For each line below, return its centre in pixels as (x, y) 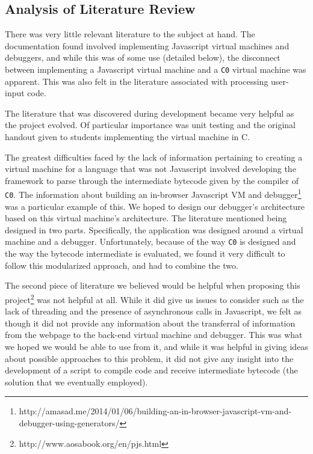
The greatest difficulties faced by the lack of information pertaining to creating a (154, 157)
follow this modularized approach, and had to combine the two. (122, 265)
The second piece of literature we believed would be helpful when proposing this (153, 285)
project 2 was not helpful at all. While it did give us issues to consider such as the (154, 298)
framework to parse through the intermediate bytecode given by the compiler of (152, 180)
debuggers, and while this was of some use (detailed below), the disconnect (143, 57)
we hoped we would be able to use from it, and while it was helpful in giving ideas (156, 346)
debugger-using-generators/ (69, 422)
